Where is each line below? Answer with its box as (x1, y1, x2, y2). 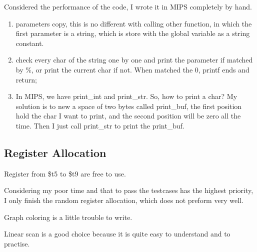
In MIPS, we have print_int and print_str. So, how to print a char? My (15, 91, 237, 101)
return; (15, 74, 37, 84)
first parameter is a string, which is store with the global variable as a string (15, 28, 250, 38)
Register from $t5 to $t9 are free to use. (4, 168, 126, 178)
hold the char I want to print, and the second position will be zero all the (15, 110, 241, 121)
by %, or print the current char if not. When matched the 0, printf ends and (15, 64, 249, 74)
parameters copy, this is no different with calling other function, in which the (15, 18, 252, 28)
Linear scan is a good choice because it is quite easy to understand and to (4, 228, 230, 239)
